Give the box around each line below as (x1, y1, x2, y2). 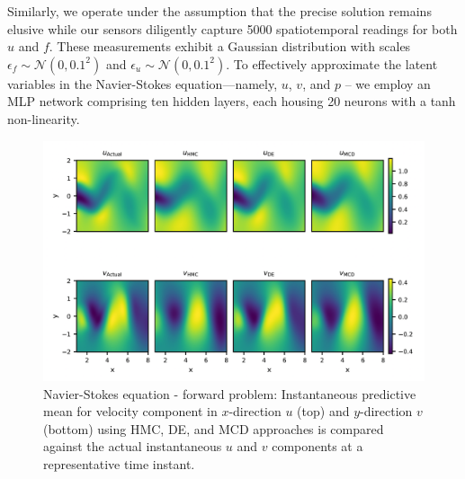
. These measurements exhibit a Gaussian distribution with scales (49, 37, 411, 56)
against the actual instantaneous (43, 437, 222, 456)
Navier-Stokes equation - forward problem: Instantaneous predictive (43, 384, 416, 403)
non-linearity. (7, 109, 80, 128)
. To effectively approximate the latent (226, 54, 438, 73)
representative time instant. (43, 455, 195, 474)
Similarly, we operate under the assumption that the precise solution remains (7, 2, 432, 20)
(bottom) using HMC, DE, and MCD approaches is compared (43, 419, 384, 438)
